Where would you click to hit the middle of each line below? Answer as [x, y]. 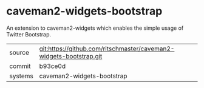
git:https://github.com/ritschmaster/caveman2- [107, 49]
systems [21, 76]
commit [20, 66]
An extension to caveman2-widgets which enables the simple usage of [95, 28]
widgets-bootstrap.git [71, 56]
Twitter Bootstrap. [29, 34]
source [19, 52]
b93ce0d [52, 66]
